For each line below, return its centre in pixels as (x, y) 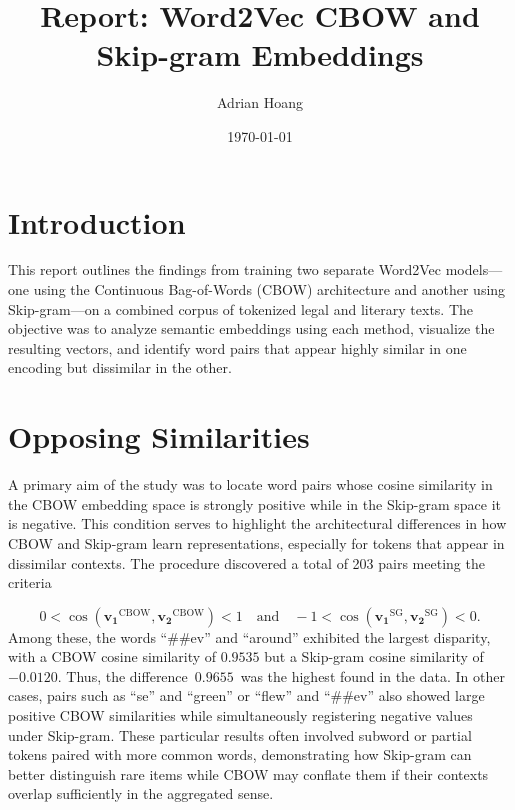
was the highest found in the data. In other (372, 675)
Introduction (97, 221)
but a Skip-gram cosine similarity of (374, 656)
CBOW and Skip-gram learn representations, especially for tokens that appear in (256, 542)
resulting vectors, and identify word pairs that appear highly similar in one (237, 347)
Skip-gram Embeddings (260, 54)
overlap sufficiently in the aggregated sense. (141, 793)
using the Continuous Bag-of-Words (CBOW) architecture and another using (269, 289)
